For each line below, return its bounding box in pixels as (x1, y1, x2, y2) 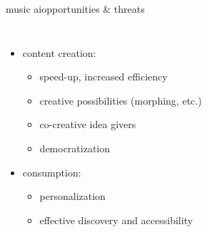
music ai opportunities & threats (6, 1, 145, 16)
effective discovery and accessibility (39, 212, 193, 227)
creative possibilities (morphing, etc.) (39, 93, 202, 107)
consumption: (22, 164, 81, 179)
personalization (39, 189, 106, 204)
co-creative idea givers (39, 117, 136, 132)
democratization (39, 140, 111, 155)
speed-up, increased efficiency (39, 69, 168, 84)
